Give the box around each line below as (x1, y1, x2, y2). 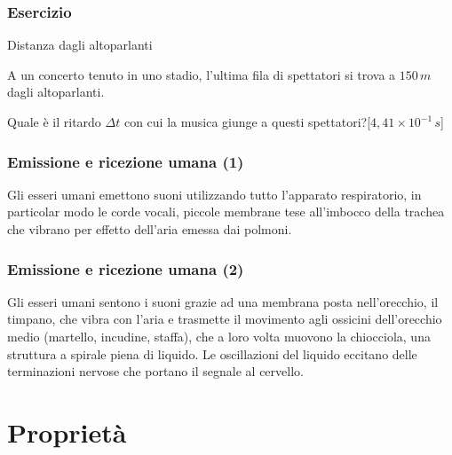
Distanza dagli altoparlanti (7, 35, 153, 54)
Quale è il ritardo (7, 113, 101, 130)
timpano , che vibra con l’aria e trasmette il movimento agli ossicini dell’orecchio (7, 310, 442, 328)
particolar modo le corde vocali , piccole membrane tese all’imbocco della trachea (7, 202, 445, 221)
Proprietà (7, 413, 127, 450)
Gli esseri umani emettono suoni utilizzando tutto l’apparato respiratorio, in (7, 184, 422, 203)
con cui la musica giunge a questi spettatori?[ (123, 113, 371, 130)
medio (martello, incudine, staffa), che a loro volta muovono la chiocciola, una (7, 327, 431, 345)
